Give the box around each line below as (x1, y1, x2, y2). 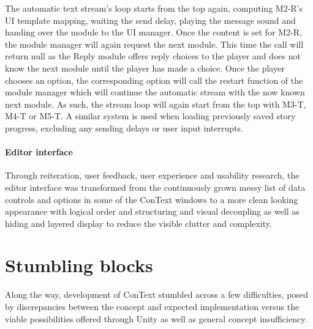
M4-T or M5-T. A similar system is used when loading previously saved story (5, 109, 296, 122)
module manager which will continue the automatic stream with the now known (5, 86, 305, 98)
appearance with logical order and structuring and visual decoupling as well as (5, 205, 300, 218)
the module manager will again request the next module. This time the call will (5, 37, 304, 50)
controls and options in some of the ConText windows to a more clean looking (5, 193, 298, 205)
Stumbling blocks (5, 253, 153, 278)
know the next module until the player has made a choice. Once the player (5, 61, 285, 74)
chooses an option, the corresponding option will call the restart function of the (5, 73, 303, 86)
